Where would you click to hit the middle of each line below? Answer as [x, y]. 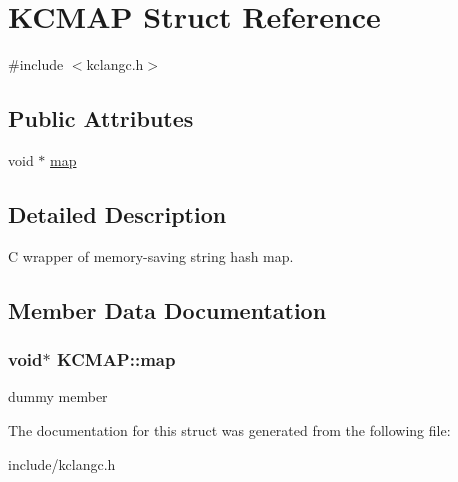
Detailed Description [117, 213]
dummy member [58, 396]
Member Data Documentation [167, 309]
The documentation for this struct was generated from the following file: [229, 429]
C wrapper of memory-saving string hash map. [151, 255]
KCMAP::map [116, 359]
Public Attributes [101, 118]
